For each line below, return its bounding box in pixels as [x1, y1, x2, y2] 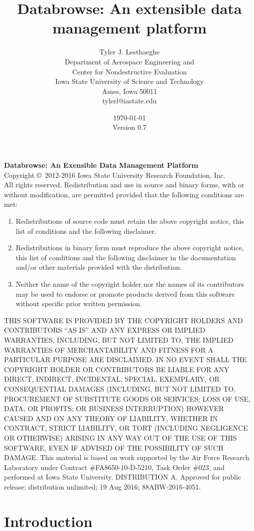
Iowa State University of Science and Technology [55, 76, 204, 86]
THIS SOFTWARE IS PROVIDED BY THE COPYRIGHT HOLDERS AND [4, 315, 243, 325]
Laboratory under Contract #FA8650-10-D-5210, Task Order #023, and [4, 462, 225, 472]
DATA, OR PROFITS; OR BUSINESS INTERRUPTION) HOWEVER [4, 403, 224, 414]
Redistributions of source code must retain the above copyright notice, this [15, 216, 244, 226]
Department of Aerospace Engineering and [65, 56, 194, 66]
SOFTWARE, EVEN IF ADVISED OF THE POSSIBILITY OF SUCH [4, 442, 224, 453]
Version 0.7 [113, 122, 146, 132]
